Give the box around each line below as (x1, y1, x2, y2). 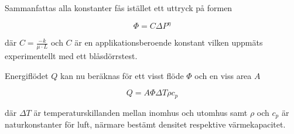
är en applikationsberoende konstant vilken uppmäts (74, 36, 263, 49)
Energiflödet (5, 69, 49, 81)
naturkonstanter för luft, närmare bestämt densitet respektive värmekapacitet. (5, 118, 286, 130)
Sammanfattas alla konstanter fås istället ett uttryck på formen (5, 2, 233, 13)
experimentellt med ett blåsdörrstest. (5, 49, 138, 61)
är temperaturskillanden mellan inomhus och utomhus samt (33, 106, 248, 118)
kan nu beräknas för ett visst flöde (60, 69, 184, 81)
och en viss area (194, 69, 252, 81)
